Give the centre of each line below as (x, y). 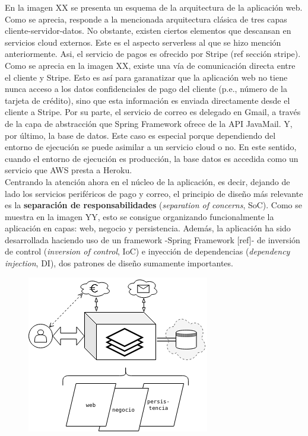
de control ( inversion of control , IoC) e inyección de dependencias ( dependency (147, 251)
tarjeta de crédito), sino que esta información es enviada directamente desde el (147, 100)
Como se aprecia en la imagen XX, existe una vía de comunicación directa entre (150, 65)
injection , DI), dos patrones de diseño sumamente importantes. (119, 263)
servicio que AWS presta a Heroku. (69, 170)
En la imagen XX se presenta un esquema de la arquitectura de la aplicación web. (154, 7)
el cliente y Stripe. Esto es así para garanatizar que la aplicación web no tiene (146, 77)
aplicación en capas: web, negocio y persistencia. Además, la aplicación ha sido (148, 228)
